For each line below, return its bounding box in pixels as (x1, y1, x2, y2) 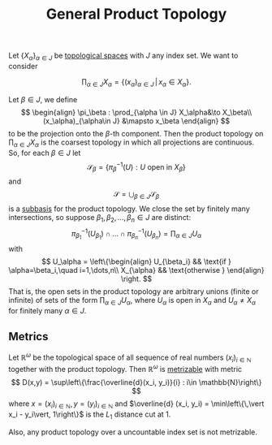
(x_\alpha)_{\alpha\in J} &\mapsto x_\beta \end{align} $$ (43, 115, 230, 126)
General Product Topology (45, 5, 227, 24)
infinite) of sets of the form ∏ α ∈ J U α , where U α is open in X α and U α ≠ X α (8, 296, 257, 307)
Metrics (8, 330, 49, 343)
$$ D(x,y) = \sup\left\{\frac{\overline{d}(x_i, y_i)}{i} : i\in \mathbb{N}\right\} (11, 378, 262, 387)
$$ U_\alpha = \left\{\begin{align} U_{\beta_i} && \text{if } (41, 257, 231, 266)
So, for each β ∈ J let (8, 148, 81, 158)
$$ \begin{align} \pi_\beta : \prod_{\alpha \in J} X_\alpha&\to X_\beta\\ (20, 107, 253, 117)
